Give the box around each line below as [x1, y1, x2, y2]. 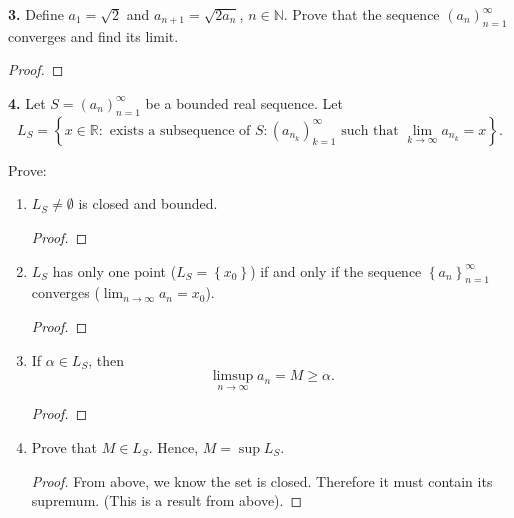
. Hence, [148, 436, 199, 457]
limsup [212, 369, 254, 384]
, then [88, 349, 124, 370]
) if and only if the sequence [250, 260, 422, 281]
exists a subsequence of [109, 123, 251, 138]
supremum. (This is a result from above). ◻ [31, 490, 303, 511]
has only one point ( [52, 260, 177, 281]
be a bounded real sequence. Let [145, 92, 343, 113]
